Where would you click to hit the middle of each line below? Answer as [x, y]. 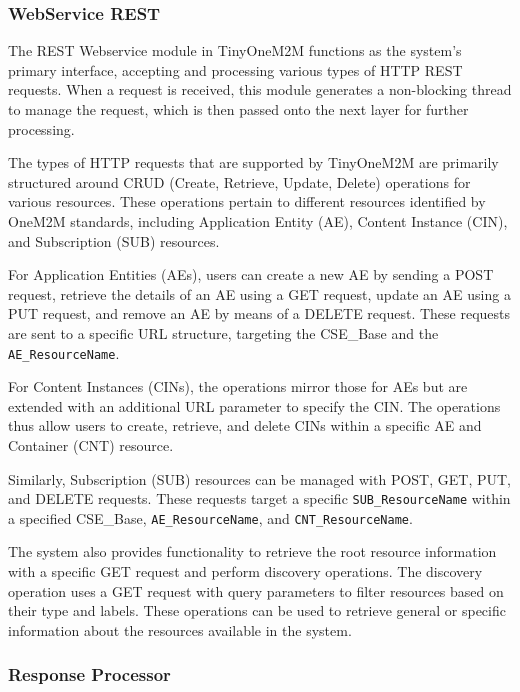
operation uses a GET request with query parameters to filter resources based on [256, 590]
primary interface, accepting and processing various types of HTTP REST [235, 69]
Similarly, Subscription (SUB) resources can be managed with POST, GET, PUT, [259, 478]
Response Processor [89, 674]
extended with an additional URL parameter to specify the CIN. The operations [254, 405]
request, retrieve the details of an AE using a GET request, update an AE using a [259, 293]
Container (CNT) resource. [91, 444]
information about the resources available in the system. [180, 629]
